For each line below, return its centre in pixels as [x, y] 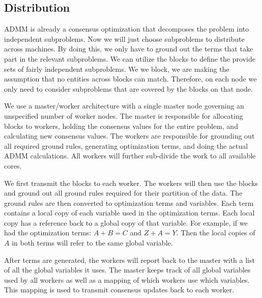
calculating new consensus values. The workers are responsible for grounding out [129, 136]
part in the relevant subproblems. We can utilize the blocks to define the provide [130, 58]
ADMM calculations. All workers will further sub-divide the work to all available [130, 156]
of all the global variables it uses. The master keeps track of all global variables [127, 270]
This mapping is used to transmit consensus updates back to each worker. [119, 290]
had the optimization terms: [48, 233]
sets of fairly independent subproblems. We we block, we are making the [117, 69]
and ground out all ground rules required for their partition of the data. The [123, 193]
